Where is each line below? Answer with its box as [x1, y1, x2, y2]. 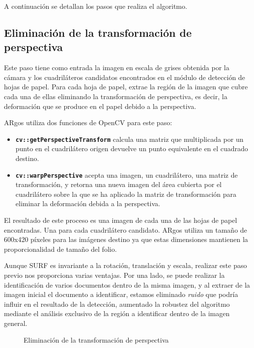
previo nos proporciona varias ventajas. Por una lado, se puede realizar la [4, 270, 225, 280]
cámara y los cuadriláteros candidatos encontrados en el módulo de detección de [4, 72, 245, 82]
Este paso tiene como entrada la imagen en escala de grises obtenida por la [4, 62, 229, 73]
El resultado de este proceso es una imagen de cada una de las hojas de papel [4, 215, 237, 225]
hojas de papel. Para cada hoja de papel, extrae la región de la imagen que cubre [4, 81, 248, 92]
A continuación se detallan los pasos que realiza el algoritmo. [4, 1, 187, 11]
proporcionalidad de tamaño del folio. [4, 243, 117, 254]
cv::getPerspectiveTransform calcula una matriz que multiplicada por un [15, 134, 244, 144]
